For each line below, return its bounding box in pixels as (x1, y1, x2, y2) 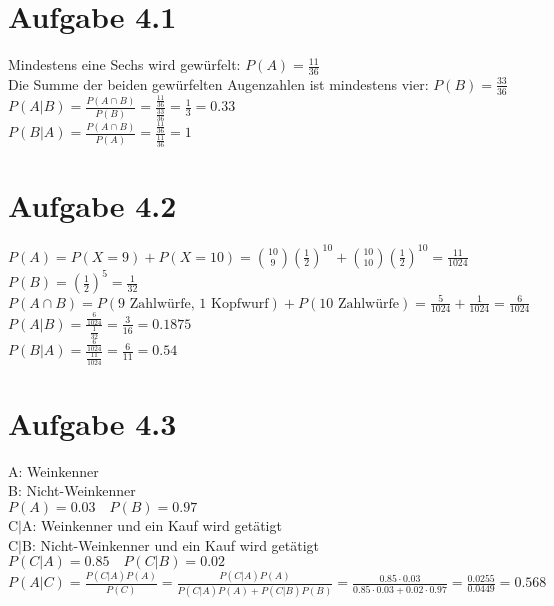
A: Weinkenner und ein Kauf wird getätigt (22, 514, 282, 535)
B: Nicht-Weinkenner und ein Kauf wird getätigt (22, 534, 320, 555)
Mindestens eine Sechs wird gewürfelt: (8, 54, 241, 75)
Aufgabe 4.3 (8, 402, 177, 443)
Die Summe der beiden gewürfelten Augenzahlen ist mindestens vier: (8, 73, 429, 94)
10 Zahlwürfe (319, 296, 399, 311)
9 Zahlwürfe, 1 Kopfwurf (118, 296, 269, 311)
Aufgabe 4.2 (8, 185, 177, 226)
